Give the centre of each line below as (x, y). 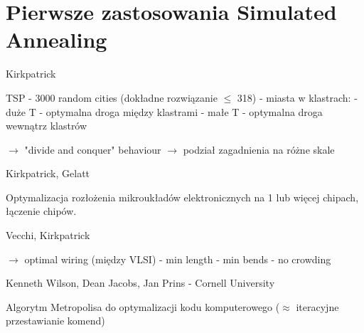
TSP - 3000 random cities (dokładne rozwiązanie (112, 97)
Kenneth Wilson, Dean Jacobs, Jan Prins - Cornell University (140, 283)
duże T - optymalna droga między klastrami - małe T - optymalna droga (164, 111)
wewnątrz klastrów (47, 126)
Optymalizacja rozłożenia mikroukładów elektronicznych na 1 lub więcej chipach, (182, 197)
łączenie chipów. (41, 211)
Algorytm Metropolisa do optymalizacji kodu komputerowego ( (143, 306)
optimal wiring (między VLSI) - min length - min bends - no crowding (178, 259)
